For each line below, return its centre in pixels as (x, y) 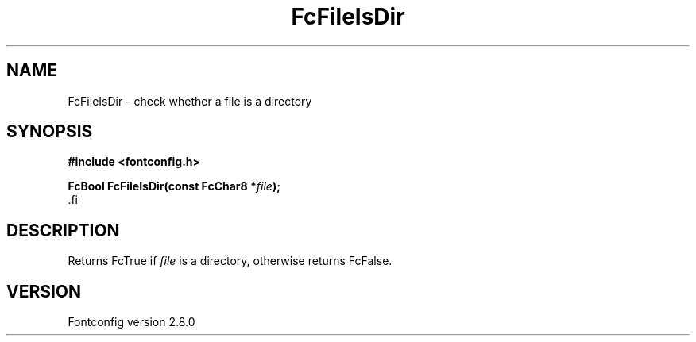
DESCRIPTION (63, 230)
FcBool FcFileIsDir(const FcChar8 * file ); (174, 186)
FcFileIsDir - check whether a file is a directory (190, 101)
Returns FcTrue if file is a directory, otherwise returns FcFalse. (230, 261)
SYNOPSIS (50, 132)
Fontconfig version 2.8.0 (131, 322)
